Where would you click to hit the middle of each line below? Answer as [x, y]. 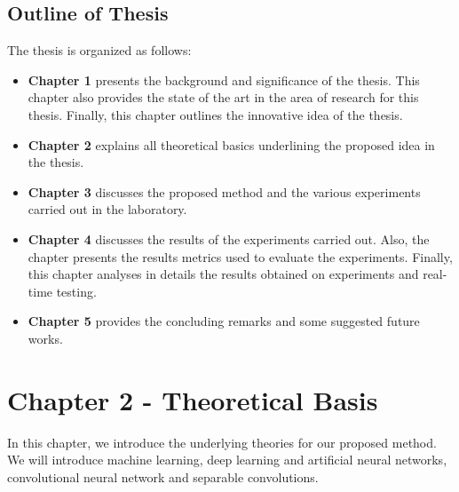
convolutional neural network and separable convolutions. [163, 476]
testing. [76, 291]
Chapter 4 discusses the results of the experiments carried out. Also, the [229, 238]
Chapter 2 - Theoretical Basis [193, 399]
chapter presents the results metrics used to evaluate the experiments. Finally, [240, 256]
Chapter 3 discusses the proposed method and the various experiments [224, 191]
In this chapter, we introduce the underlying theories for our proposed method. [222, 442]
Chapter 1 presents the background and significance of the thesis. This [224, 79]
